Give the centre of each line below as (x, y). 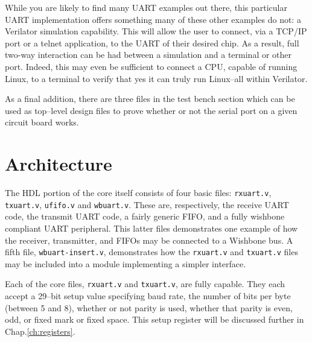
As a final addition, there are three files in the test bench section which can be (150, 99)
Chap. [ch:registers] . (40, 331)
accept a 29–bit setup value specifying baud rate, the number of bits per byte (148, 296)
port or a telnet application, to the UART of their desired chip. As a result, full (152, 43)
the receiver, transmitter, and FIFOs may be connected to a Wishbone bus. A (149, 240)
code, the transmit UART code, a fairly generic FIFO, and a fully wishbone (145, 216)
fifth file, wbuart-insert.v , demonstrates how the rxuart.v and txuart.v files (151, 252)
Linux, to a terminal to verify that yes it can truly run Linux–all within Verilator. (156, 78)
